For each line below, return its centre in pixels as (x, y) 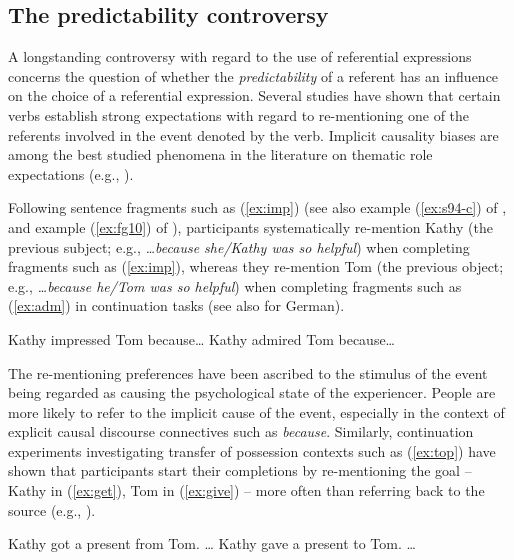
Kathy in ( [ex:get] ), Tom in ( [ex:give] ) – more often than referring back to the (246, 490)
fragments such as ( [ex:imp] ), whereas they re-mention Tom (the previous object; (256, 266)
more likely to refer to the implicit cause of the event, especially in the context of (256, 411)
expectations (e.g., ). (71, 173)
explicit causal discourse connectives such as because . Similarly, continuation (241, 431)
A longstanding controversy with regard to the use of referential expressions (240, 56)
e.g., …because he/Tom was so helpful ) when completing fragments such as (235, 285)
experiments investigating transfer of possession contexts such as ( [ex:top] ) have (252, 450)
